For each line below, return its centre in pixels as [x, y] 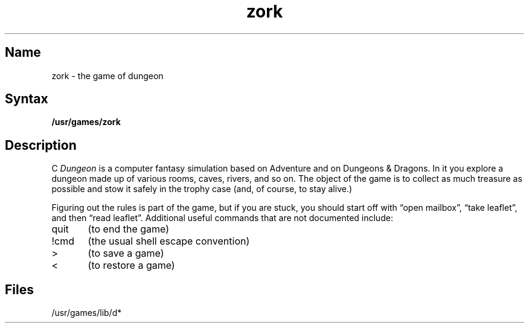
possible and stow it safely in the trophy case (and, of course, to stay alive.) [202, 189]
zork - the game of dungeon [107, 76]
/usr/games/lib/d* [87, 313]
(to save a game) [126, 253]
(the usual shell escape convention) [169, 241]
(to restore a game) [131, 265]
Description [41, 145]
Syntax [27, 99]
